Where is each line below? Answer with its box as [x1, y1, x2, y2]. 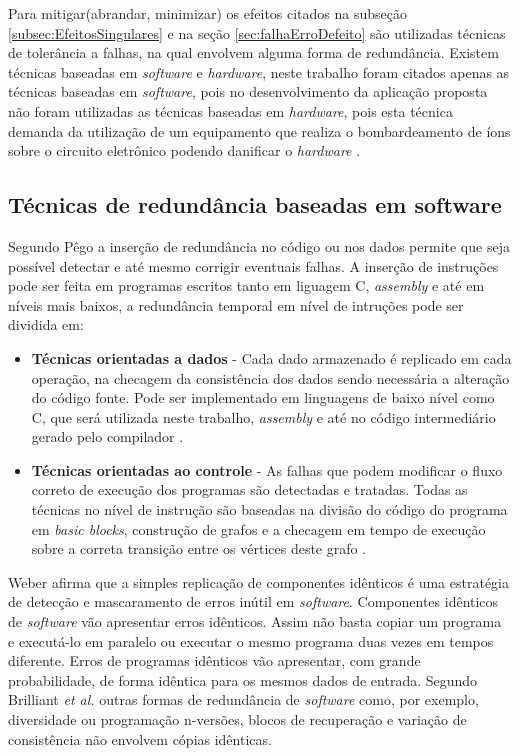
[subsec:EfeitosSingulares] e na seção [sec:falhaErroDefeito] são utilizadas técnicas [8, 22, 506, 43]
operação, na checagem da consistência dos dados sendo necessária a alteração [31, 367, 510, 388]
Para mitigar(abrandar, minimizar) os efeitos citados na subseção [8, 3, 407, 23]
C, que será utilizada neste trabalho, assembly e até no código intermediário [31, 406, 496, 427]
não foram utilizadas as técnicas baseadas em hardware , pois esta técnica [8, 100, 453, 121]
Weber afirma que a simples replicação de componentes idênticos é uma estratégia [8, 571, 509, 592]
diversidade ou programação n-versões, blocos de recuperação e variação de [8, 709, 467, 730]
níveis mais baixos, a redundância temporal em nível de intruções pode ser [8, 294, 464, 315]
